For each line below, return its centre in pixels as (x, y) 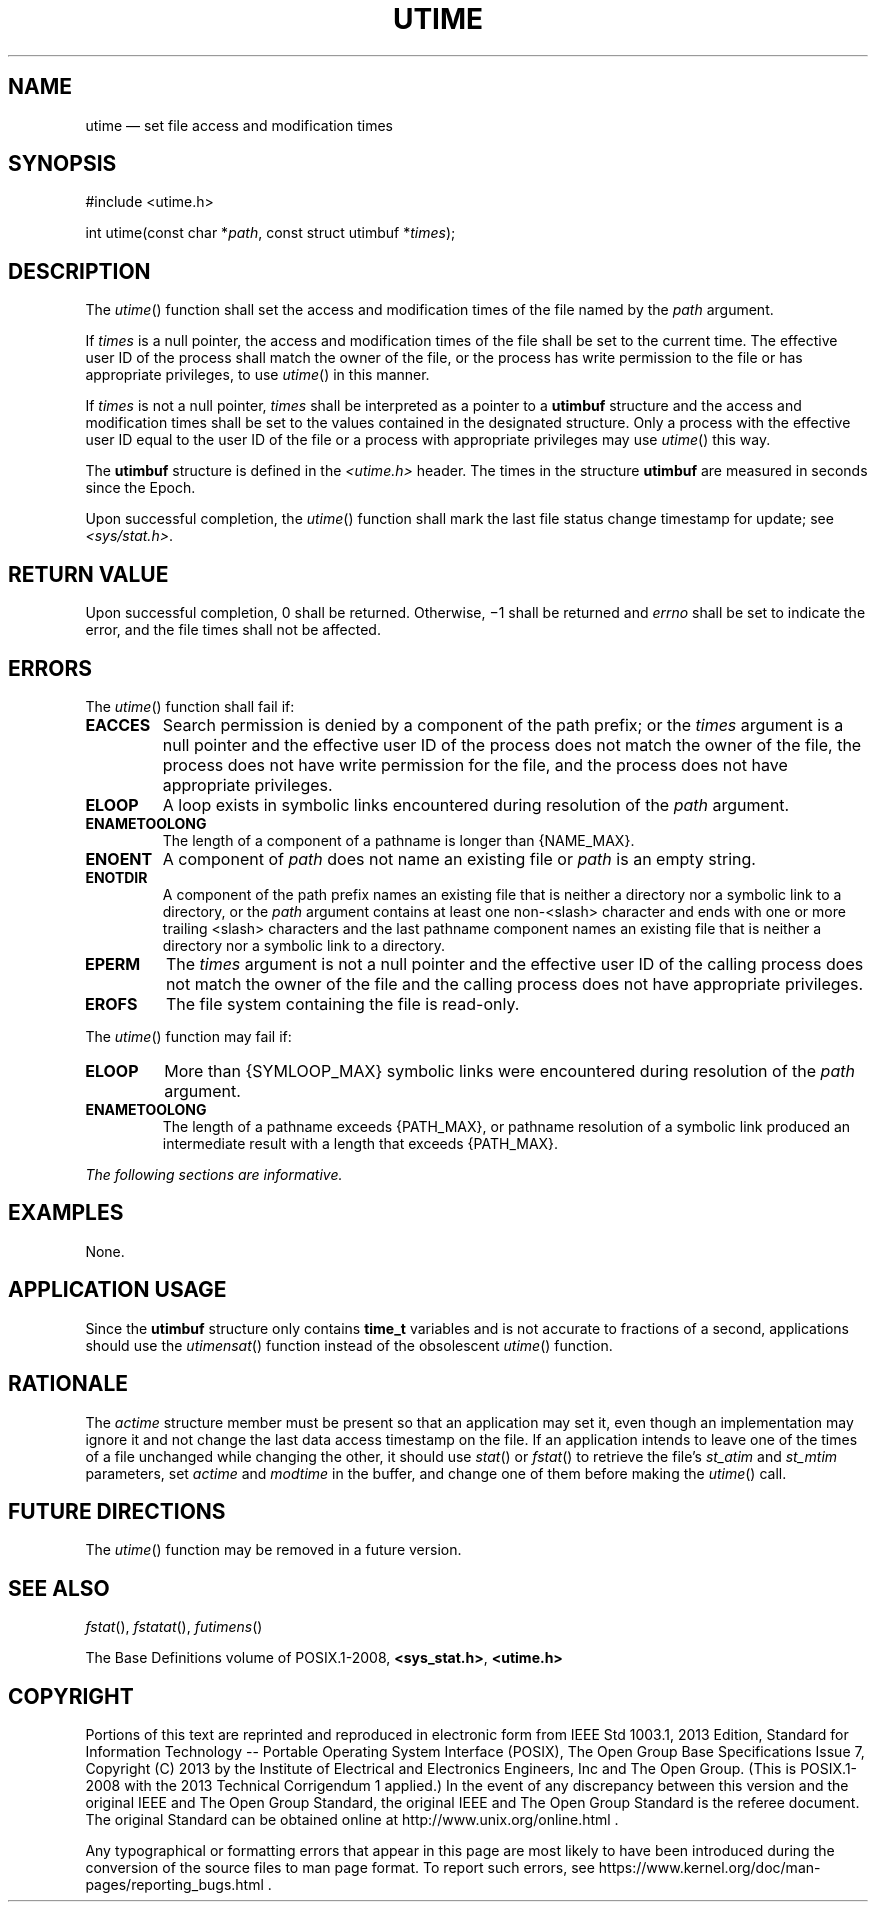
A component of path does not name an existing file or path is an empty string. (459, 858)
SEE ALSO (59, 1588)
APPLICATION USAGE (117, 1290)
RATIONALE (68, 1384)
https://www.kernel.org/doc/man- (709, 1868)
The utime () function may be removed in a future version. (273, 1550)
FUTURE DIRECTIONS (117, 1511)
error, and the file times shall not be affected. (233, 630)
